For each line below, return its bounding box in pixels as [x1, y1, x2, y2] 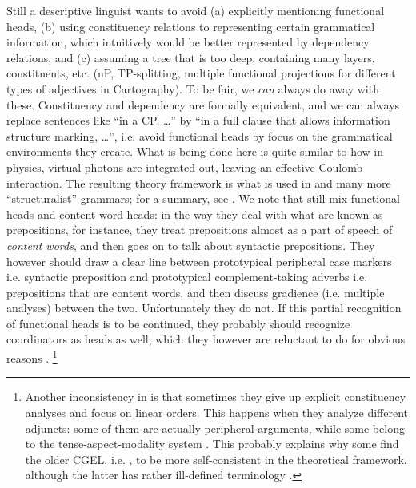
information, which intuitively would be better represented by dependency [6, 34, 370, 50]
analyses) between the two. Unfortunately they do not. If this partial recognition [6, 300, 402, 316]
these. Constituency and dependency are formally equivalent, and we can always [6, 96, 400, 113]
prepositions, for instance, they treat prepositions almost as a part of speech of [6, 221, 393, 238]
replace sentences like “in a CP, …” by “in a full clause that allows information [6, 112, 390, 129]
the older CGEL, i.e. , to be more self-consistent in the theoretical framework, [25, 450, 407, 467]
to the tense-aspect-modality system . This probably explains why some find [25, 435, 399, 452]
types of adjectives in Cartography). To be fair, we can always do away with [6, 80, 379, 97]
